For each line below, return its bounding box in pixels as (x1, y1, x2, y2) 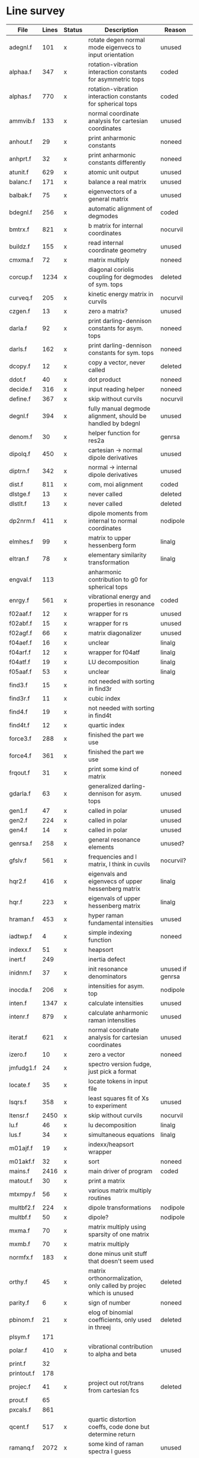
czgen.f (9, 307, 31, 315)
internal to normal (88, 516, 137, 524)
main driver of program (88, 1167, 153, 1175)
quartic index (88, 721, 125, 729)
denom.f (9, 432, 33, 441)
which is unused (88, 1289, 134, 1297)
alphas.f (9, 92, 31, 100)
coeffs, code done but (88, 1422, 150, 1431)
